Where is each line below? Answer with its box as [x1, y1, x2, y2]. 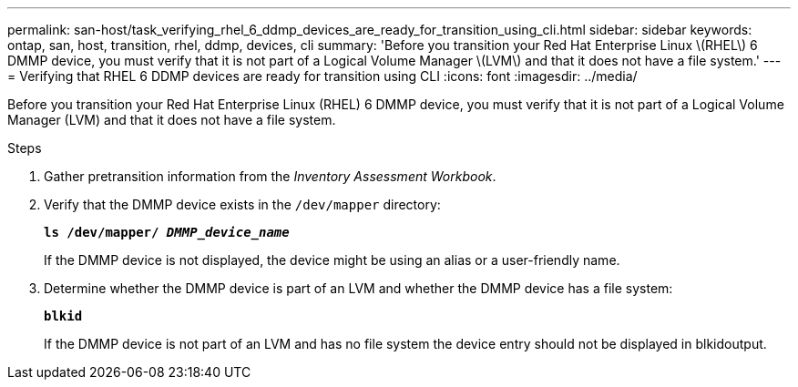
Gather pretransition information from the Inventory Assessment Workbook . [44, 168, 496, 184]
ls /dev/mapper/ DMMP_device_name [44, 225, 290, 239]
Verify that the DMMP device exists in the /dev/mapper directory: [44, 197, 441, 212]
